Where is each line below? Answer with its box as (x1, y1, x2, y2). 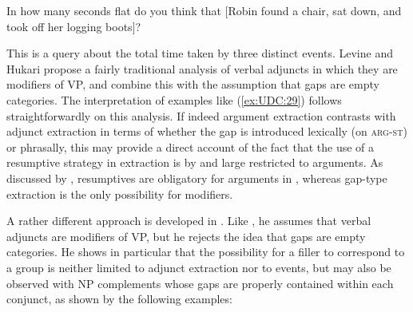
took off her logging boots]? (6, 18, 141, 34)
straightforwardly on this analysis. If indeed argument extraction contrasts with (6, 107, 396, 124)
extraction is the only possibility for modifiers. (6, 185, 233, 202)
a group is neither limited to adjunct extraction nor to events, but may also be (6, 259, 391, 275)
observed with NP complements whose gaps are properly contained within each (6, 274, 394, 291)
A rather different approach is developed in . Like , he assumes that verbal (6, 212, 371, 229)
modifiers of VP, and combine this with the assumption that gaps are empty (6, 76, 379, 93)
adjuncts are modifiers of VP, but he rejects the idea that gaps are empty (6, 227, 366, 244)
